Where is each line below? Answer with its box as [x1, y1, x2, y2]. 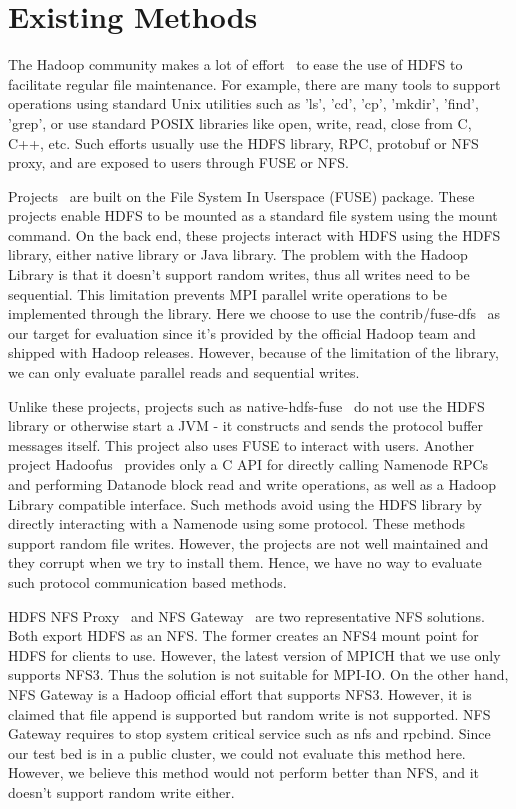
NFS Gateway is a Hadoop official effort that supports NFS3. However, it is [8, 683, 472, 704]
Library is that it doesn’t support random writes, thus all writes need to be [8, 264, 470, 285]
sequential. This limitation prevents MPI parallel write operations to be [8, 283, 447, 304]
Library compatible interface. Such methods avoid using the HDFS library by [8, 493, 482, 514]
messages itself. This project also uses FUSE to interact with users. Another [8, 434, 474, 455]
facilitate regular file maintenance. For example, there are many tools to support [8, 73, 501, 94]
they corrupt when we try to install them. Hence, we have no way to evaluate [8, 552, 482, 573]
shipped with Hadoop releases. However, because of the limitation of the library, [8, 342, 499, 363]
